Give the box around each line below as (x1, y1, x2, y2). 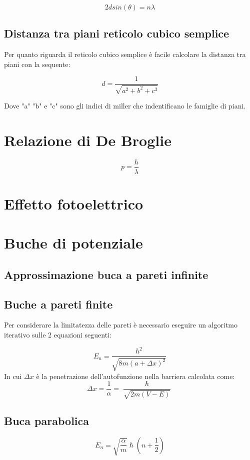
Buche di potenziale (4, 232, 143, 253)
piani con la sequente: (4, 58, 70, 69)
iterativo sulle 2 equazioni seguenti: (4, 329, 111, 339)
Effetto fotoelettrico (4, 193, 143, 213)
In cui (4, 370, 22, 381)
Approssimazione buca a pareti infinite (4, 266, 208, 282)
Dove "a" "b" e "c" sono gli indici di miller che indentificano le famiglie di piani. (4, 100, 246, 110)
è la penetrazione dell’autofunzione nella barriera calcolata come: (36, 370, 235, 381)
